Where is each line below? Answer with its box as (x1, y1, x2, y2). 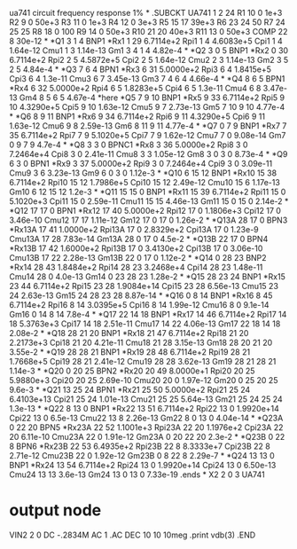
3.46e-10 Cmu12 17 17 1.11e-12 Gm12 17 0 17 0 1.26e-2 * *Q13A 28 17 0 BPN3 (9, 215, 288, 225)
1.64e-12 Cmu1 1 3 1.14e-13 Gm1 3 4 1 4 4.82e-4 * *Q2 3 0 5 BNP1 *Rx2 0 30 (9, 45, 289, 56)
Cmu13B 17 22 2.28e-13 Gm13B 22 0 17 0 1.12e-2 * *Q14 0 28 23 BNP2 (9, 253, 268, 263)
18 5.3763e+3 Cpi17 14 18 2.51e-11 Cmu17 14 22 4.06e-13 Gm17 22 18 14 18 (9, 318, 281, 329)
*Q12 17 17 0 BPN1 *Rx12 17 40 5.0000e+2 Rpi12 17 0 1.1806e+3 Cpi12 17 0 (9, 206, 282, 216)
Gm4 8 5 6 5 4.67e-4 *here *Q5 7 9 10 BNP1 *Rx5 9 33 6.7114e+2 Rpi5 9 (19, 92, 285, 103)
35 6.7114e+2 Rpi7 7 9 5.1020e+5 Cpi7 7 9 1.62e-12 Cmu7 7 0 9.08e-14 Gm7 (9, 130, 286, 140)
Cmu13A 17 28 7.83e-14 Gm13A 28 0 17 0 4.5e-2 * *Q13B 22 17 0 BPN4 (9, 234, 269, 244)
